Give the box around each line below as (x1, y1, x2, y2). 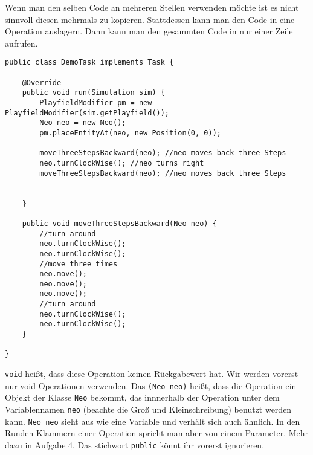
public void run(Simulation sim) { (22, 88, 165, 97)
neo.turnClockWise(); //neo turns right (39, 158, 204, 167)
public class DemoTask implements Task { (5, 58, 174, 67)
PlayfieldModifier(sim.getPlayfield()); (5, 108, 170, 117)
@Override (22, 78, 62, 87)
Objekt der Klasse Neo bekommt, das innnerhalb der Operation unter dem (5, 391, 280, 404)
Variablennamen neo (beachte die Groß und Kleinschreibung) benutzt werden (5, 403, 292, 416)
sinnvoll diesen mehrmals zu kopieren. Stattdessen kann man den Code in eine (5, 13, 295, 25)
